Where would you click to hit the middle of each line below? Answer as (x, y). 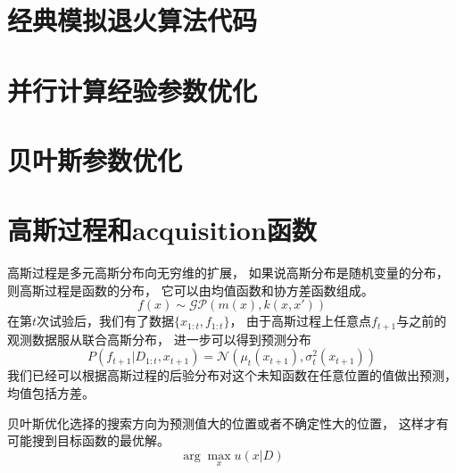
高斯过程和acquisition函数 (162, 230)
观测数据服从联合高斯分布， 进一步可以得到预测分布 (159, 339)
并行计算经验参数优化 (133, 90)
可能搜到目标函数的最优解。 (88, 440)
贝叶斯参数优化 (95, 159)
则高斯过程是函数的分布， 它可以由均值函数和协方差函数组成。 (191, 290)
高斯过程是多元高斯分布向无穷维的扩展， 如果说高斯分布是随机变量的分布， (228, 273)
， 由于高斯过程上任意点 (301, 321)
